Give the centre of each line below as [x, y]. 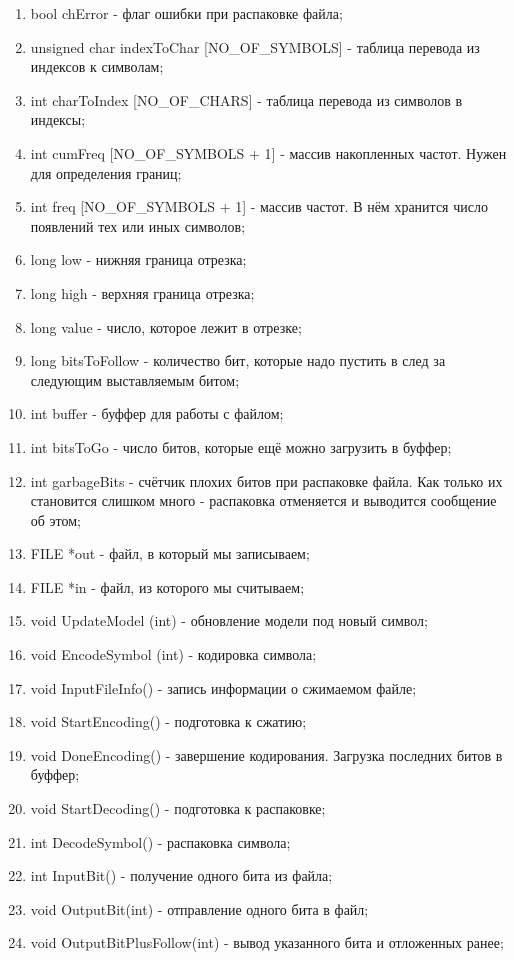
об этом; [56, 519]
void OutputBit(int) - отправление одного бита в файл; [199, 908]
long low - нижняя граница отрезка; [138, 259]
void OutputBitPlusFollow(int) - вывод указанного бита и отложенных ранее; [267, 942]
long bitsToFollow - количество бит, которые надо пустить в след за [238, 360]
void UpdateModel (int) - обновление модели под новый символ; [229, 620]
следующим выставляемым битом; [135, 379]
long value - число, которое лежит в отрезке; [166, 326]
